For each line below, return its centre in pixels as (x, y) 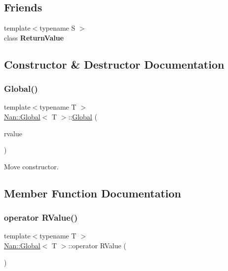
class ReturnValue (34, 37)
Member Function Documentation (93, 193)
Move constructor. (31, 166)
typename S (57, 28)
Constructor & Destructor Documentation (114, 64)
